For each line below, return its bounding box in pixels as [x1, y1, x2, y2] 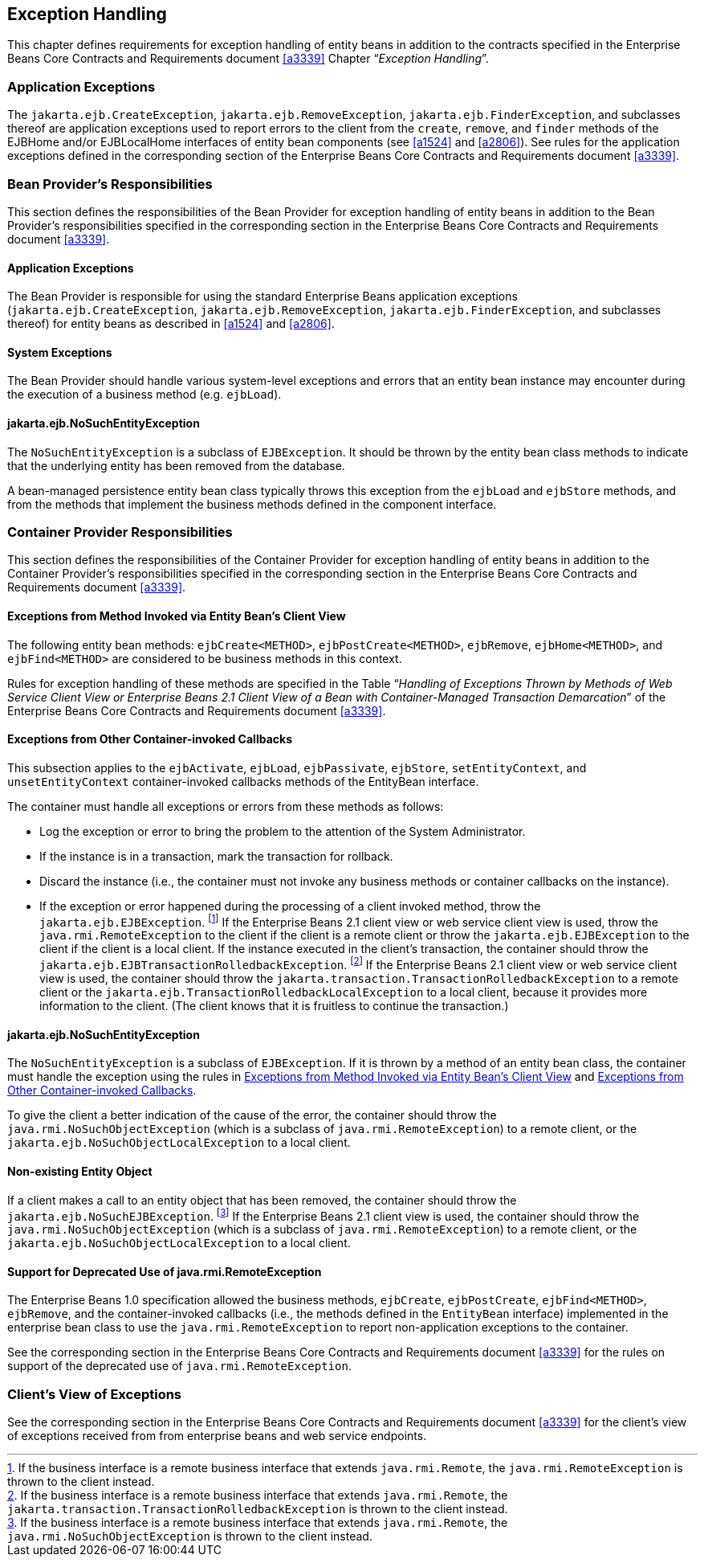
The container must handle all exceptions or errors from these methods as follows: [7, 799, 444, 813]
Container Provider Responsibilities [7, 523, 233, 540]
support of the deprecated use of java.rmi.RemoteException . [7, 1359, 352, 1373]
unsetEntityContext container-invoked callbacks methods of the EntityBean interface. [7, 774, 479, 788]
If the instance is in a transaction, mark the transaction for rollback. [39, 849, 393, 863]
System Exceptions [7, 345, 112, 359]
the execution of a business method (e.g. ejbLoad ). [7, 387, 282, 402]
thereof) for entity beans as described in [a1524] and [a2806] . [7, 317, 335, 331]
